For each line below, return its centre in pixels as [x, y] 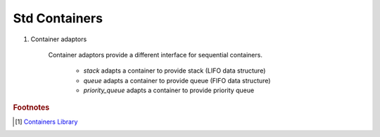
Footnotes [31, 107]
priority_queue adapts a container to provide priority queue [169, 90]
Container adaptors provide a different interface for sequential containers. [156, 55]
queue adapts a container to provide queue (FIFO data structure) [177, 80]
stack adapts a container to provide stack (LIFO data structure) [175, 71]
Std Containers [58, 18]
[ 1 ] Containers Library [46, 122]
